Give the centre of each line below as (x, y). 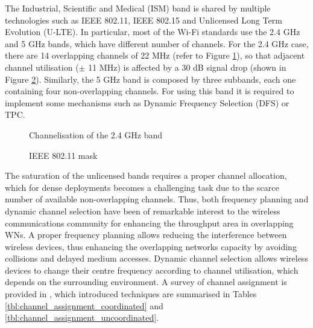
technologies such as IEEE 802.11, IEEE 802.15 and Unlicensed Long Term (144, 20)
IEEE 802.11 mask (63, 155)
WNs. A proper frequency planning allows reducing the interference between (146, 235)
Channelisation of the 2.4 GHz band (96, 134)
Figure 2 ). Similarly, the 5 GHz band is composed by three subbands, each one (150, 79)
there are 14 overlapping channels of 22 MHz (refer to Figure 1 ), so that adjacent (155, 55)
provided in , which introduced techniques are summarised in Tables (131, 294)
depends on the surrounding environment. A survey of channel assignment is (146, 282)
